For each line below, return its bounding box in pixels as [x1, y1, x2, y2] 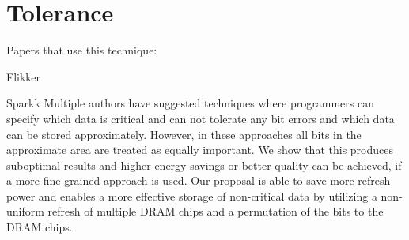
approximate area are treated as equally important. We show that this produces [6, 141, 393, 158]
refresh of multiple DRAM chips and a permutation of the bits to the [47, 203, 384, 219]
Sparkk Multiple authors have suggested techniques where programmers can [6, 95, 374, 111]
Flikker [6, 68, 41, 84]
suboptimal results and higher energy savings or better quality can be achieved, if [6, 156, 402, 173]
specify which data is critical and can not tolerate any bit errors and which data [6, 110, 395, 126]
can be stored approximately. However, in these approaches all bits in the [6, 126, 362, 142]
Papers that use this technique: [6, 42, 157, 58]
